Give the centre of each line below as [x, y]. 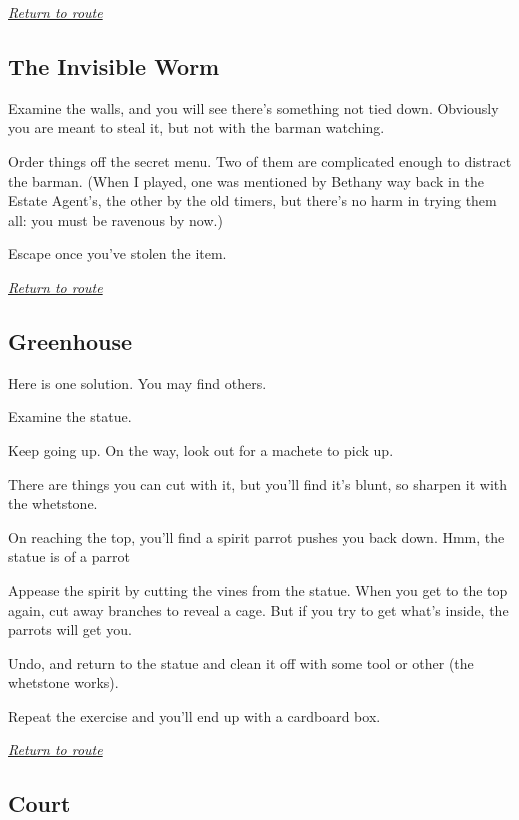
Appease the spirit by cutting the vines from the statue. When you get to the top [258, 589]
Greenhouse [70, 340]
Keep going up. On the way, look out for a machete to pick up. [201, 449]
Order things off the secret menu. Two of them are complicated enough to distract [260, 160]
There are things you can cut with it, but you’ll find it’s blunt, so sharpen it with [258, 483]
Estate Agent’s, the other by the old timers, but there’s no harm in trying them [252, 200]
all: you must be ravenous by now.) [115, 219]
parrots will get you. [70, 629]
